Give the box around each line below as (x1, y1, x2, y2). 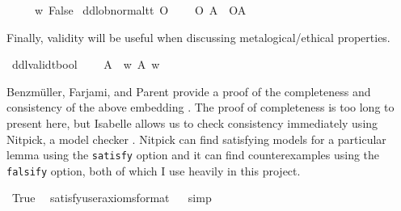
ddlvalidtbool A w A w (11, 56, 160, 73)
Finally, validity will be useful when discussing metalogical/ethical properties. (6, 28, 390, 45)
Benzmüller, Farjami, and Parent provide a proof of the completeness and (6, 82, 371, 99)
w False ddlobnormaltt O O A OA (34, 2, 247, 18)
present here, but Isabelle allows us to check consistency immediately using (6, 114, 378, 131)
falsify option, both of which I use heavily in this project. (6, 162, 301, 179)
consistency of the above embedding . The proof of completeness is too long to (6, 99, 395, 116)
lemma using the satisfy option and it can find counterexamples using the (6, 146, 380, 163)
